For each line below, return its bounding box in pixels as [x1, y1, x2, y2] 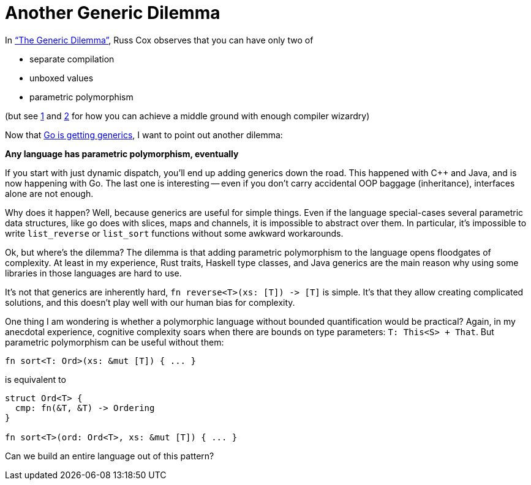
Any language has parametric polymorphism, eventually [5, 148, 239, 159]
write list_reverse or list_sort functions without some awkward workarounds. [5, 228, 344, 239]
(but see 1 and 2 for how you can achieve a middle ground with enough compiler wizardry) [5, 110, 370, 121]
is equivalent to [5, 374, 66, 385]
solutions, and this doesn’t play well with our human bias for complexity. [5, 297, 295, 308]
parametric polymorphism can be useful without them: [5, 336, 224, 347]
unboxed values [29, 72, 94, 83]
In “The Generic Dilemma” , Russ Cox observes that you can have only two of [5, 34, 314, 45]
